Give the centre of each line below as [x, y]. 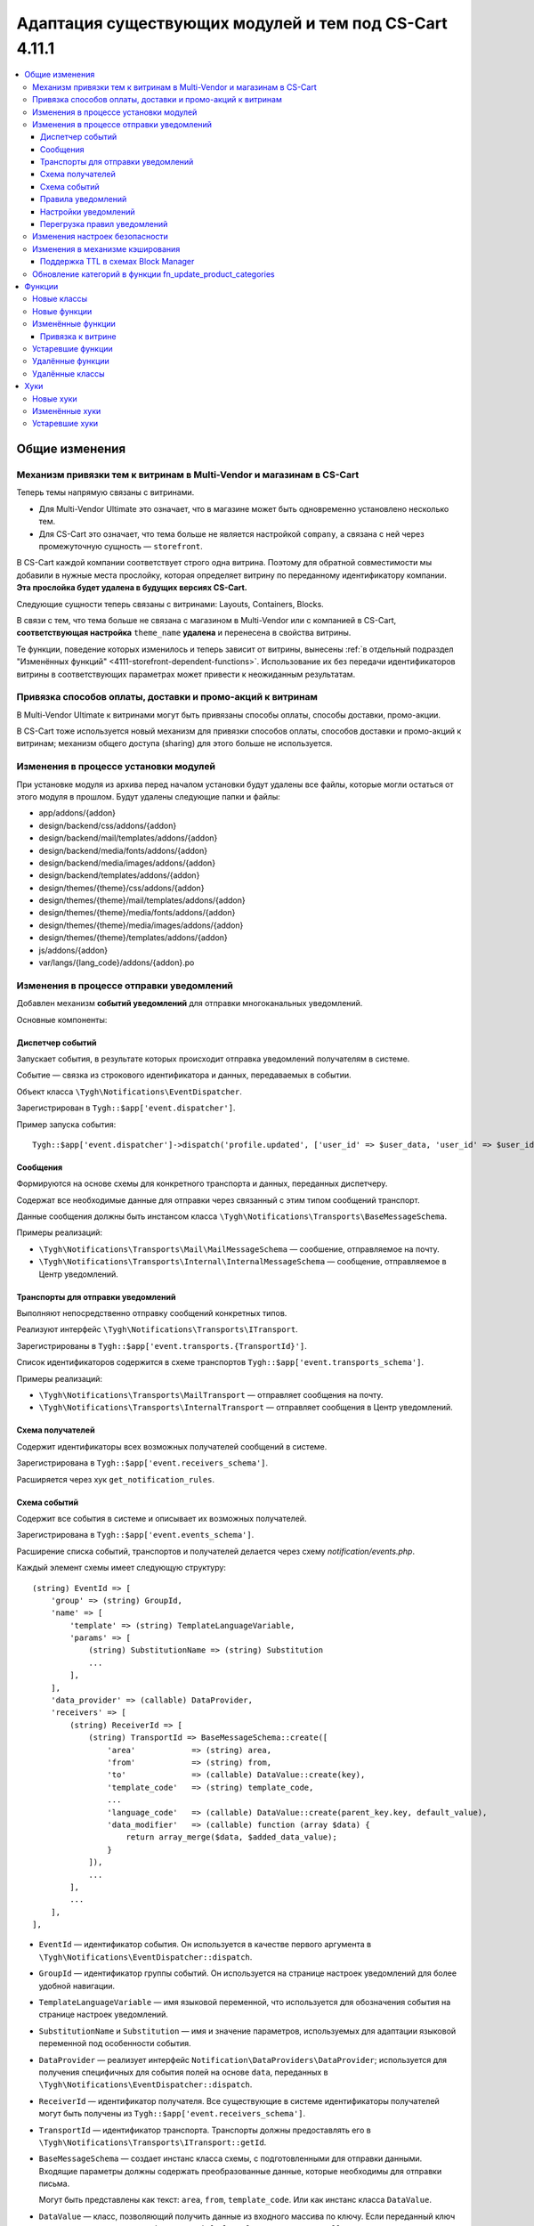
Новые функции [62, 311]
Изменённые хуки [67, 410]
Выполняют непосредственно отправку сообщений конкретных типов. [152, 1313]
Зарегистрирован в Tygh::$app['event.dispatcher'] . [126, 1108]
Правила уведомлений [84, 199]
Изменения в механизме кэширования [106, 248]
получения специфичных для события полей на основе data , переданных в [183, 2072]
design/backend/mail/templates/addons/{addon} [128, 838]
